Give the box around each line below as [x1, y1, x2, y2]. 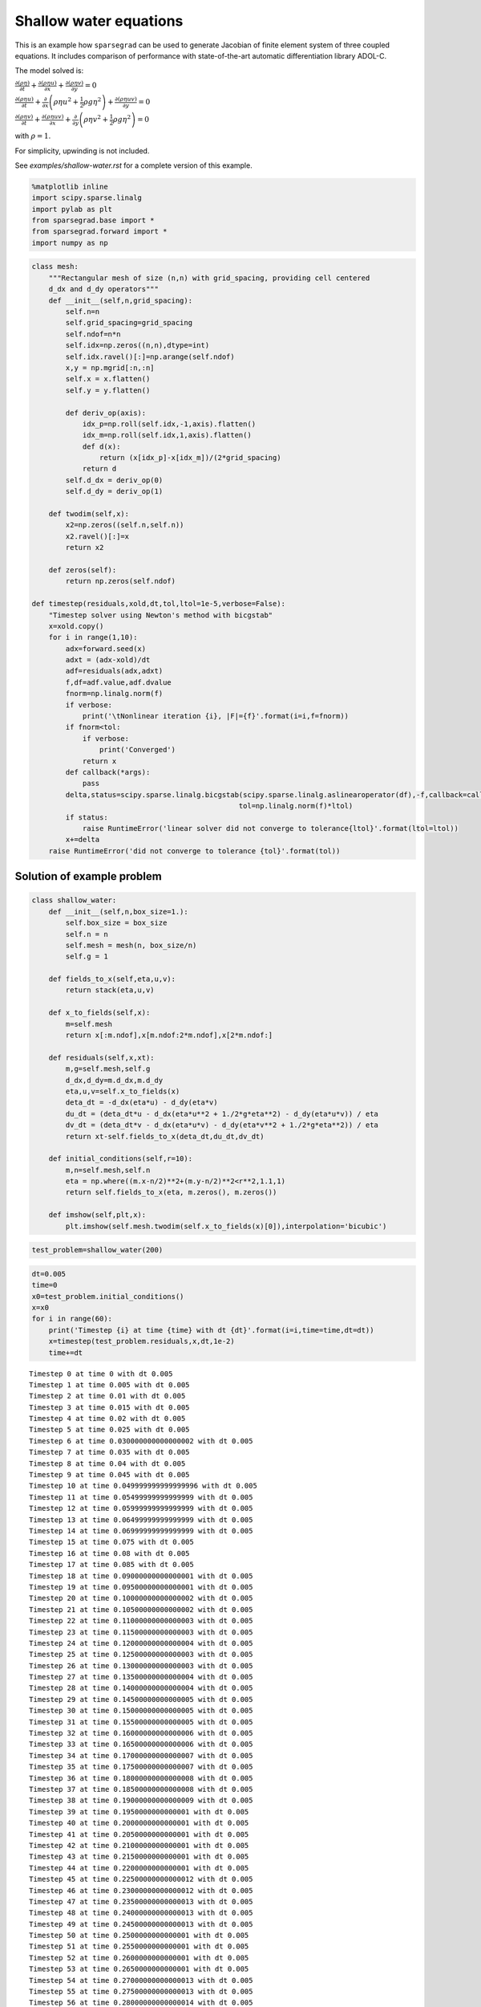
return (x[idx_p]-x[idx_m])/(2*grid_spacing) [99, 454, 281, 462]
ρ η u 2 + [53, 96, 79, 107]
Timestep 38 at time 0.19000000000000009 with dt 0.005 [29, 1796, 253, 1805]
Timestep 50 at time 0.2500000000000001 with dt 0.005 [29, 1931, 249, 1940]
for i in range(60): [31, 1314, 112, 1324]
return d [82, 464, 117, 474]
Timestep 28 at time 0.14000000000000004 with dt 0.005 [29, 1683, 253, 1693]
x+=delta [65, 835, 100, 845]
